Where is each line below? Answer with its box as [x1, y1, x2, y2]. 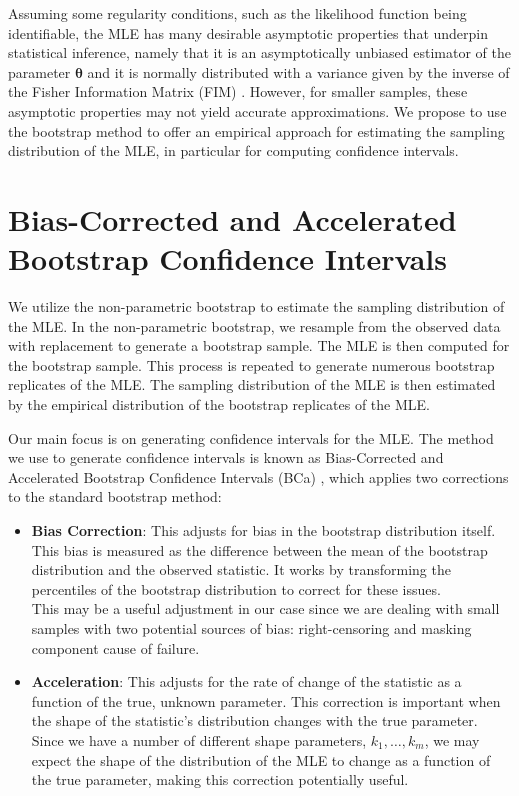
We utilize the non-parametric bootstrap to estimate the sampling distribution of [8, 296, 505, 317]
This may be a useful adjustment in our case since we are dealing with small [31, 598, 500, 619]
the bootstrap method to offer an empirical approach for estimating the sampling [8, 120, 505, 141]
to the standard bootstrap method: [8, 486, 222, 507]
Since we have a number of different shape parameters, [31, 729, 367, 750]
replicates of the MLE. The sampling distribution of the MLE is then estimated [8, 374, 496, 395]
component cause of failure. [31, 637, 200, 658]
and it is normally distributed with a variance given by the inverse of [87, 61, 510, 82]
